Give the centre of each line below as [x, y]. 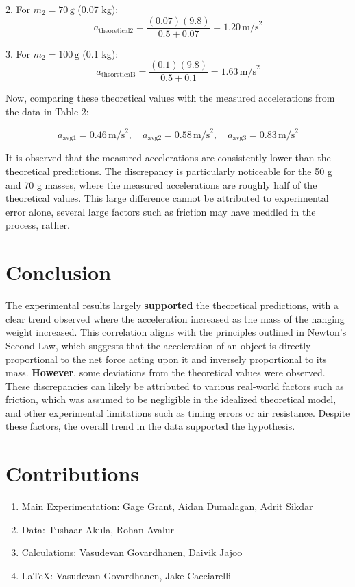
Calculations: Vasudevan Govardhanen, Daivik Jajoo [132, 552]
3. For [18, 53]
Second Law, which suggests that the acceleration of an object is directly [158, 345]
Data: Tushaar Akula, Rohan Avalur [98, 529]
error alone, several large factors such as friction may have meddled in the [161, 211]
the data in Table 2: [47, 111]
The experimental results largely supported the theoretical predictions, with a [172, 305]
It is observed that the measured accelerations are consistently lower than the [168, 158]
